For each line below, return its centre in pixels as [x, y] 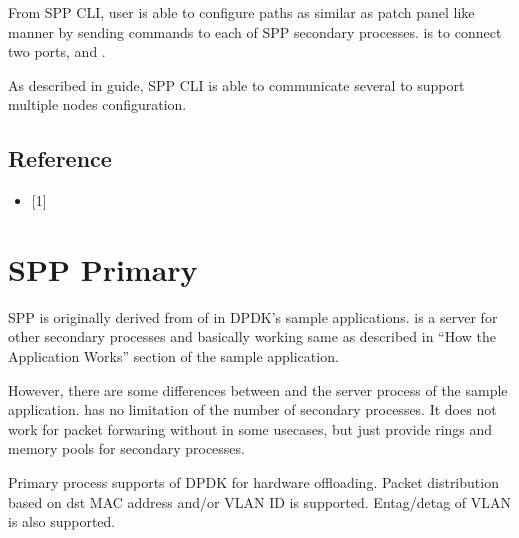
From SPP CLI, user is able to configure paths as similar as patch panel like [241, 12]
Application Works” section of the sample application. [173, 356]
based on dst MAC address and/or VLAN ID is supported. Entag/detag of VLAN [260, 501]
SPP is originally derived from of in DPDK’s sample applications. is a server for [253, 316]
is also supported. [62, 521]
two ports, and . [57, 51]
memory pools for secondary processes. [126, 448]
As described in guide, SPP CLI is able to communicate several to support [236, 84]
